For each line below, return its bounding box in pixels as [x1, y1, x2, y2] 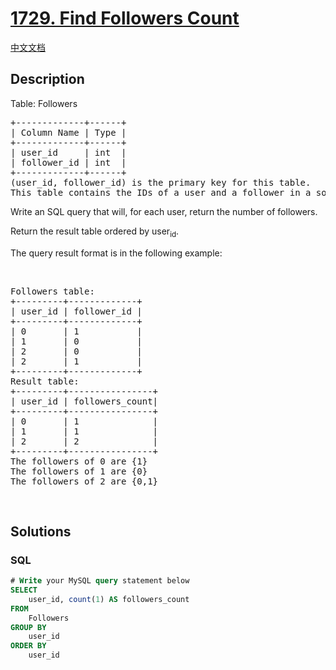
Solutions [10, 523, 72, 540]
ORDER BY [10, 641, 47, 651]
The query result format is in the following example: [10, 247, 223, 259]
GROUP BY [10, 622, 47, 632]
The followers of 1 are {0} [10, 465, 148, 477]
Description [10, 71, 85, 88]
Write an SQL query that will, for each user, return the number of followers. [10, 205, 318, 217]
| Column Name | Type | [10, 127, 127, 138]
